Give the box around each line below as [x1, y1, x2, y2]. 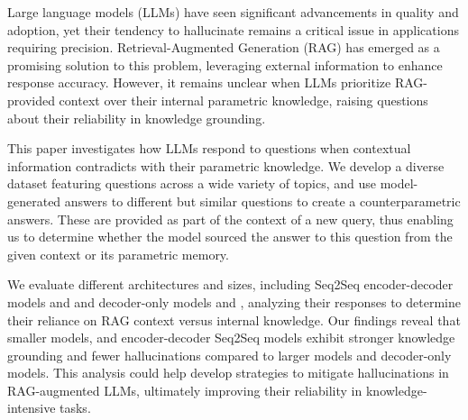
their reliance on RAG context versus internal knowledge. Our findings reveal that [7, 310, 461, 329]
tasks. [60, 398, 91, 417]
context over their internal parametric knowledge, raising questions [59, 90, 428, 109]
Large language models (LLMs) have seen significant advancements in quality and [7, 3, 459, 21]
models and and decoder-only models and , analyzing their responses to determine [7, 292, 461, 311]
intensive [7, 398, 56, 417]
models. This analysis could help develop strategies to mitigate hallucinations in [7, 363, 449, 382]
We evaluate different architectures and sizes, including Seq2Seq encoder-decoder [7, 275, 454, 294]
